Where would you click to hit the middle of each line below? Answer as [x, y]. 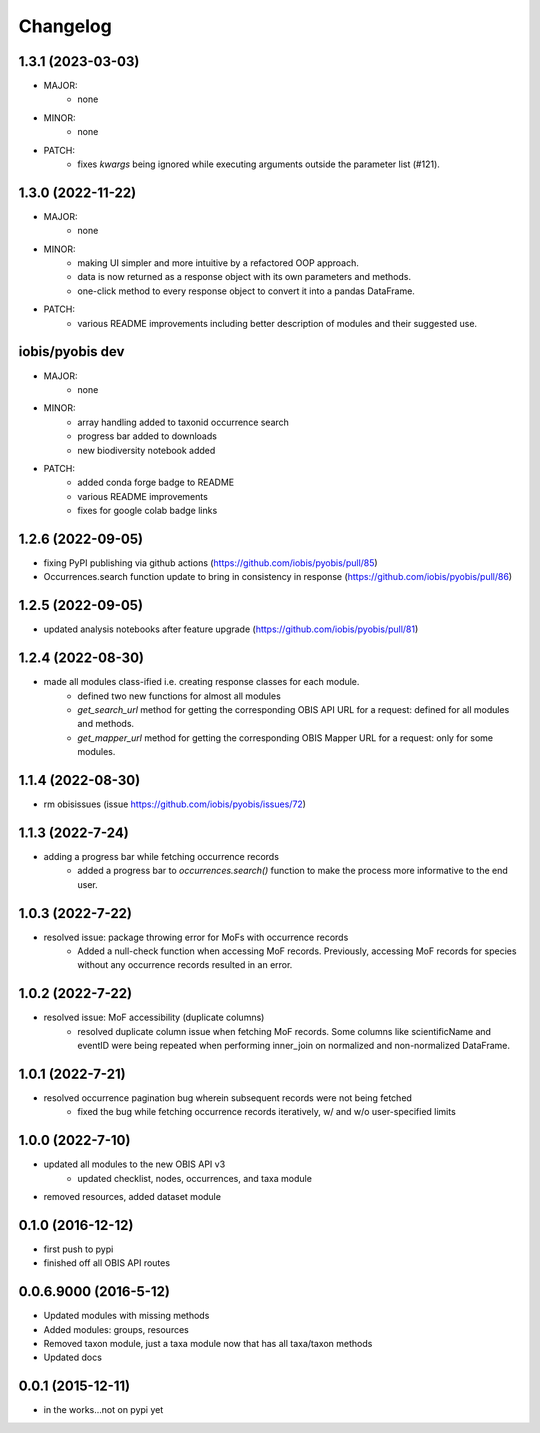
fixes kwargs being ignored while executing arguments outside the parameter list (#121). [258, 164]
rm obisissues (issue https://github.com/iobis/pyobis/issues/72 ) [175, 804]
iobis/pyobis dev [71, 351]
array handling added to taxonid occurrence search [183, 422]
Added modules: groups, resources [116, 1329]
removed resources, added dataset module [132, 1197]
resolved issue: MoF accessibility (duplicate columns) [154, 1017]
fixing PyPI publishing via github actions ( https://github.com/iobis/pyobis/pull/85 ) [211, 562]
